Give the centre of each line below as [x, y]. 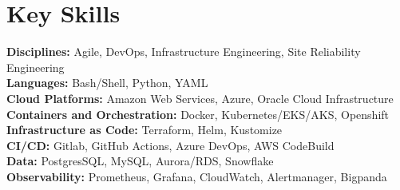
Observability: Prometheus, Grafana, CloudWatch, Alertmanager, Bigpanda [197, 176]
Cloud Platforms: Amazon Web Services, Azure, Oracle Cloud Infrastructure [200, 98]
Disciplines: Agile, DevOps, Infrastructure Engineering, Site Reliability [184, 51]
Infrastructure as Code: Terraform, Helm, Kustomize [145, 130]
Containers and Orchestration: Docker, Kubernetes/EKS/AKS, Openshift [198, 114]
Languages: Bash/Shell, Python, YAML [107, 83]
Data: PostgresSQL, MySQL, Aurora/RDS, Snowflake [140, 161]
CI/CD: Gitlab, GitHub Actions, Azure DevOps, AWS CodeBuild [170, 145]
